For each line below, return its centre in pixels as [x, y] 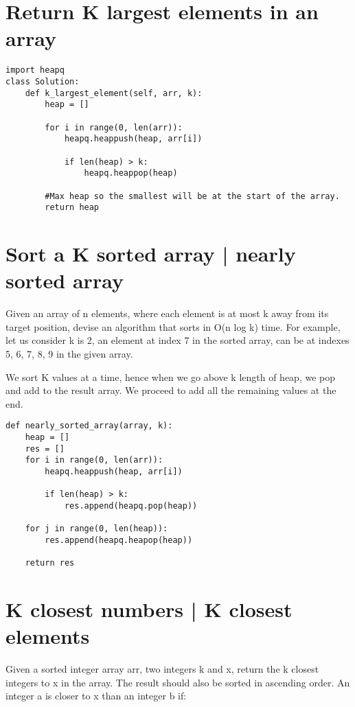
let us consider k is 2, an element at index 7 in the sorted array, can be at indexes [177, 340]
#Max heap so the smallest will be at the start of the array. [192, 196]
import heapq [35, 70]
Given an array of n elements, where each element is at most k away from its [167, 313]
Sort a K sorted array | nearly [151, 254]
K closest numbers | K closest [149, 609]
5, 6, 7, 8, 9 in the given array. [69, 353]
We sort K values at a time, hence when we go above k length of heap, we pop [171, 376]
